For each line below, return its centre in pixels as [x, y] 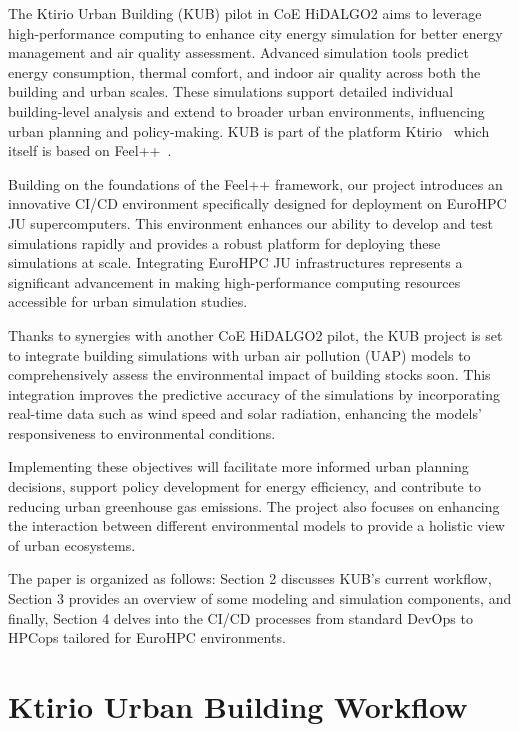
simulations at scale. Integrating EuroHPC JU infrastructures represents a [235, 262]
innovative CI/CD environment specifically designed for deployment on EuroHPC [257, 203]
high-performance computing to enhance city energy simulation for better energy [255, 32]
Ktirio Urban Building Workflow [238, 706]
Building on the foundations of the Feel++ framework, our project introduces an [255, 183]
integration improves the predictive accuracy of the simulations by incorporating [254, 393]
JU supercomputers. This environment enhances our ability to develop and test [250, 222]
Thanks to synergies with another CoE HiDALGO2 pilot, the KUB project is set [255, 334]
